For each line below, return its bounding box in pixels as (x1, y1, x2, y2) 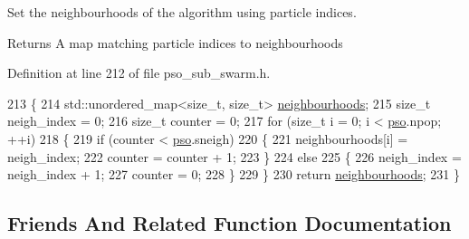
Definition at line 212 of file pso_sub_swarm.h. (7, 63, 271, 82)
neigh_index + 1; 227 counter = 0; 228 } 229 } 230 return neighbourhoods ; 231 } (7, 165, 461, 184)
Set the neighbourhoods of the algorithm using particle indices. (7, 3, 357, 21)
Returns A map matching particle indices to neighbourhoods (7, 33, 343, 52)
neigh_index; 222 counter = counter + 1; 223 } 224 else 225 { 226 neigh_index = (7, 147, 462, 166)
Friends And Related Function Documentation (7, 209, 452, 237)
